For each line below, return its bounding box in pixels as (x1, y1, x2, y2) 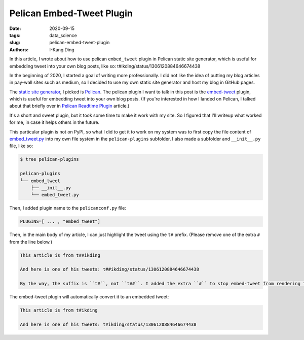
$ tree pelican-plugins (20, 156, 80, 162)
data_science (49, 32, 77, 38)
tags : (9, 32, 21, 38)
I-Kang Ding (49, 46, 74, 53)
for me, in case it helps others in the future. (9, 119, 100, 125)
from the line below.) (9, 239, 53, 245)
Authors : (9, 46, 29, 53)
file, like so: (9, 143, 33, 149)
